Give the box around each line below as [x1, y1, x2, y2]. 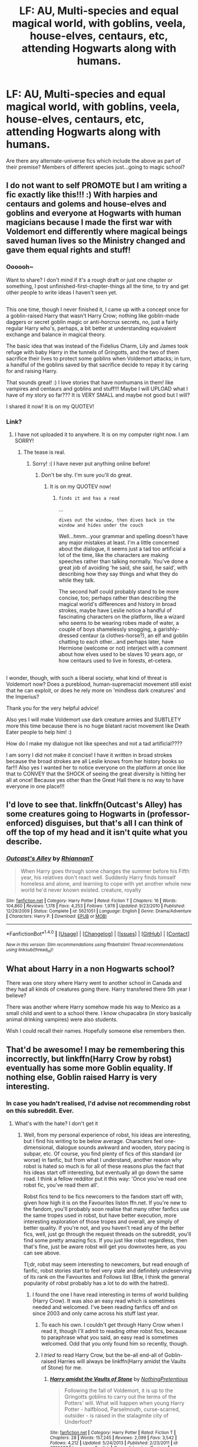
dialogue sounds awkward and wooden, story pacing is [55, 1144, 190, 1151]
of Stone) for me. [41, 1364, 82, 1371]
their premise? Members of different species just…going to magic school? [6, 163, 185, 171]
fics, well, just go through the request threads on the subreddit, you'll [23, 1230, 192, 1238]
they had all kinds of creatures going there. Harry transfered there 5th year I [6, 986, 190, 993]
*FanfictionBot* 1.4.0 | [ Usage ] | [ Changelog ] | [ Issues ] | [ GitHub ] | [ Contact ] [6, 929, 190, 938]
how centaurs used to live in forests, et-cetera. [58, 657, 173, 664]
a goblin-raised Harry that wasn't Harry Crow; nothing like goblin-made [6, 312, 180, 319]
